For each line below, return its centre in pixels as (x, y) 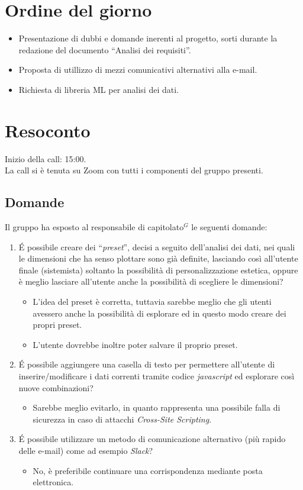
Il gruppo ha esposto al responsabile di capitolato (94, 227)
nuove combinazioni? (56, 387)
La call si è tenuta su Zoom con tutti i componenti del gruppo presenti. (134, 170)
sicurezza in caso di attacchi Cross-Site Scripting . (122, 419)
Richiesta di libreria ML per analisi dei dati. (99, 89)
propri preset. (57, 325)
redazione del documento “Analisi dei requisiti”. (105, 49)
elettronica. (53, 482)
